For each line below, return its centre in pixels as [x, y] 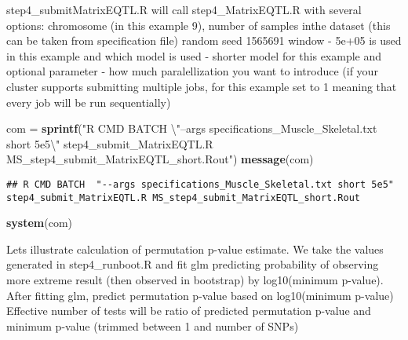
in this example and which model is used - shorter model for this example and [194, 55]
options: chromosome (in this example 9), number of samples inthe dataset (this [199, 25]
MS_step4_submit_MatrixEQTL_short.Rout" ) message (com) [160, 159]
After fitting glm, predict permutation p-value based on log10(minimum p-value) [200, 295]
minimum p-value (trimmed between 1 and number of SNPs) [153, 325]
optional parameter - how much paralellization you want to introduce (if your [192, 71]
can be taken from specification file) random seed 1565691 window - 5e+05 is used [204, 40]
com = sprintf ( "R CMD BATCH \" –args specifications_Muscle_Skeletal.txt [192, 128]
